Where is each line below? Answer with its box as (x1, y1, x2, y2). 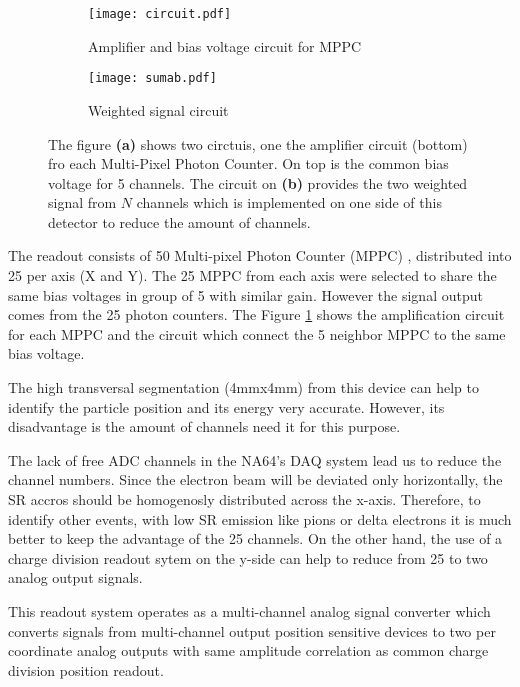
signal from (48, 192, 117, 213)
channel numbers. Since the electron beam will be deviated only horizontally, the (8, 469, 503, 490)
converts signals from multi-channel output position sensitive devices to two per (8, 620, 496, 641)
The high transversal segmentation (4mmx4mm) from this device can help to (8, 377, 479, 398)
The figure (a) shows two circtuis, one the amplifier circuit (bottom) (48, 133, 468, 154)
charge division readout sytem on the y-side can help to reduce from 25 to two (8, 547, 488, 568)
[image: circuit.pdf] (88, 7, 232, 21)
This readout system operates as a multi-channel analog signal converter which (8, 600, 491, 621)
